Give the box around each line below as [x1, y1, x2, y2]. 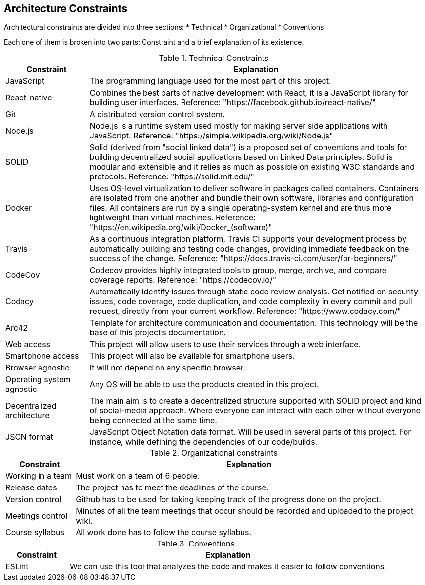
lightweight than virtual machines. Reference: [89, 213, 256, 223]
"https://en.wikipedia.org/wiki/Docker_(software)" [89, 222, 272, 233]
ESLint [5, 562, 29, 572]
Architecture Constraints [4, 2, 127, 15]
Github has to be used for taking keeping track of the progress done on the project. [76, 494, 381, 505]
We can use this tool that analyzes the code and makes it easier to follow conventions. [70, 562, 386, 572]
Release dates [5, 483, 57, 493]
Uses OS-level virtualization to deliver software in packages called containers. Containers [89, 183, 419, 194]
